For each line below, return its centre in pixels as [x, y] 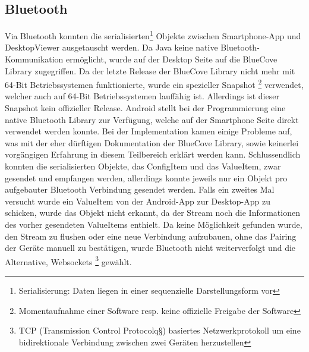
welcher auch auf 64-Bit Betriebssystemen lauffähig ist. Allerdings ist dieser [142, 96]
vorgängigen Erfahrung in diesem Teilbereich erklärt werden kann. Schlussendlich [153, 154]
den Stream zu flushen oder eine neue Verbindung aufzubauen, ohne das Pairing [151, 236]
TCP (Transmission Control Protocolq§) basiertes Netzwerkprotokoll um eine [160, 330]
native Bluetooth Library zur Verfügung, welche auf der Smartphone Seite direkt [152, 119]
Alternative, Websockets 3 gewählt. [68, 260]
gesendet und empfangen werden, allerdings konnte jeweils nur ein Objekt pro [146, 177]
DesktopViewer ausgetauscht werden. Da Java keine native [111, 47]
